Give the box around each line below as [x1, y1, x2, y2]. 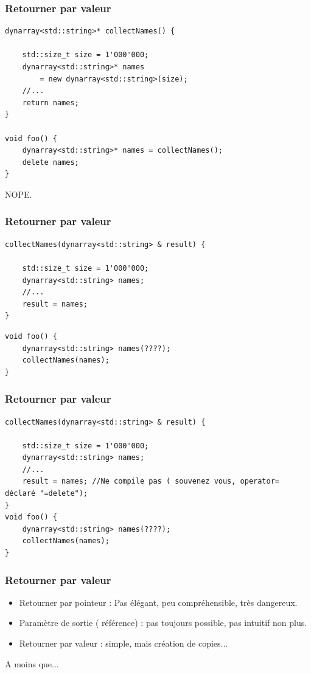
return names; [22, 98, 79, 107]
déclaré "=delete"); [5, 489, 88, 498]
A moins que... [5, 657, 59, 670]
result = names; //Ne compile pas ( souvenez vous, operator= [22, 477, 280, 486]
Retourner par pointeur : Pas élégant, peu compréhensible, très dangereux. [19, 596, 298, 608]
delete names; [22, 158, 79, 167]
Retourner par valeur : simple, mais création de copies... [19, 637, 228, 650]
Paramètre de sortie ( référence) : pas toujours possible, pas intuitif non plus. [19, 616, 307, 629]
